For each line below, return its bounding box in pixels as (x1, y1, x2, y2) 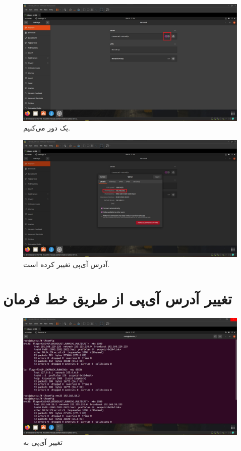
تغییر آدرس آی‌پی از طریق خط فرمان (3, 288, 232, 309)
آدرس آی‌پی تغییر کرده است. (23, 259, 110, 269)
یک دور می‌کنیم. (23, 122, 71, 133)
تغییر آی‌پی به (23, 436, 63, 447)
